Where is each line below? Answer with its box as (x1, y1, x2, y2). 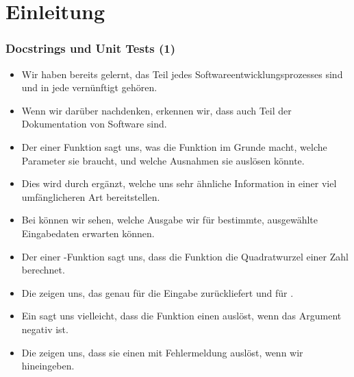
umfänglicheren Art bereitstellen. (21, 189, 160, 204)
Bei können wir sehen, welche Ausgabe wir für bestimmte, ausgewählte (21, 212, 318, 227)
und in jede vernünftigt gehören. (21, 80, 157, 95)
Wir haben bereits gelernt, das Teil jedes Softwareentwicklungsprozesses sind (21, 66, 343, 81)
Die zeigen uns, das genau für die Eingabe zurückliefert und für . (21, 285, 294, 300)
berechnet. (21, 263, 65, 277)
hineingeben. (21, 358, 75, 373)
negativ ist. (21, 321, 68, 336)
